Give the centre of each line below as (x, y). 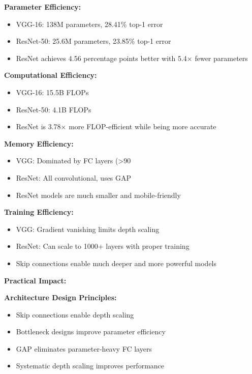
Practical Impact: (35, 280)
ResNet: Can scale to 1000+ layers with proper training (103, 246)
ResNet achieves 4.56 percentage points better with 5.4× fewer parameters (132, 58)
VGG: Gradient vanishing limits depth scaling (88, 229)
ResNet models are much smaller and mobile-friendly (98, 195)
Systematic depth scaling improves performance (90, 366)
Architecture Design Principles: (60, 297)
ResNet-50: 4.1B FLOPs (54, 109)
